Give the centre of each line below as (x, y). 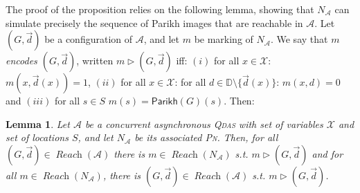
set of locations (37, 137)
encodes (21, 61)
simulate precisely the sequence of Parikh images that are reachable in (154, 22)
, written (95, 61)
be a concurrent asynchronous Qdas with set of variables (204, 123)
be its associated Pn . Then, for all (206, 137)
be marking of (224, 39)
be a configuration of (89, 39)
